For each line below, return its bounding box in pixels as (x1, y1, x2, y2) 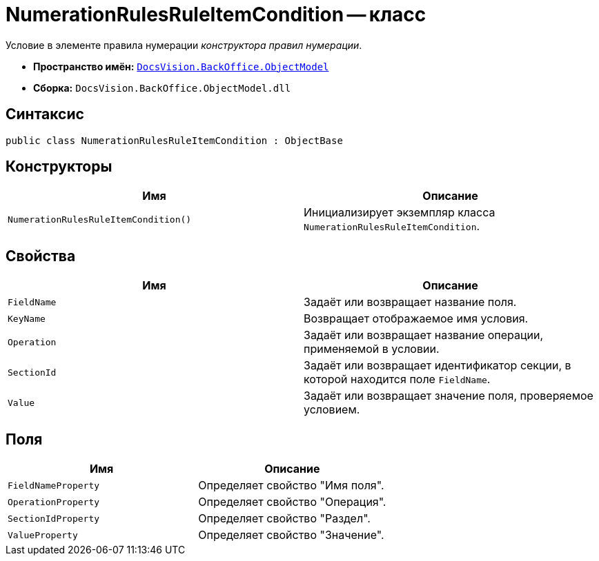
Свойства (6, 247, 76, 265)
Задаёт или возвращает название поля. (304, 295, 517, 309)
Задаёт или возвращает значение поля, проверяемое (304, 389, 593, 403)
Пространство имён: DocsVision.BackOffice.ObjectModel (33, 60, 329, 72)
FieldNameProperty (8, 480, 100, 491)
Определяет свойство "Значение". (198, 528, 384, 542)
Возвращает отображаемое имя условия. (304, 312, 529, 326)
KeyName (8, 313, 46, 324)
